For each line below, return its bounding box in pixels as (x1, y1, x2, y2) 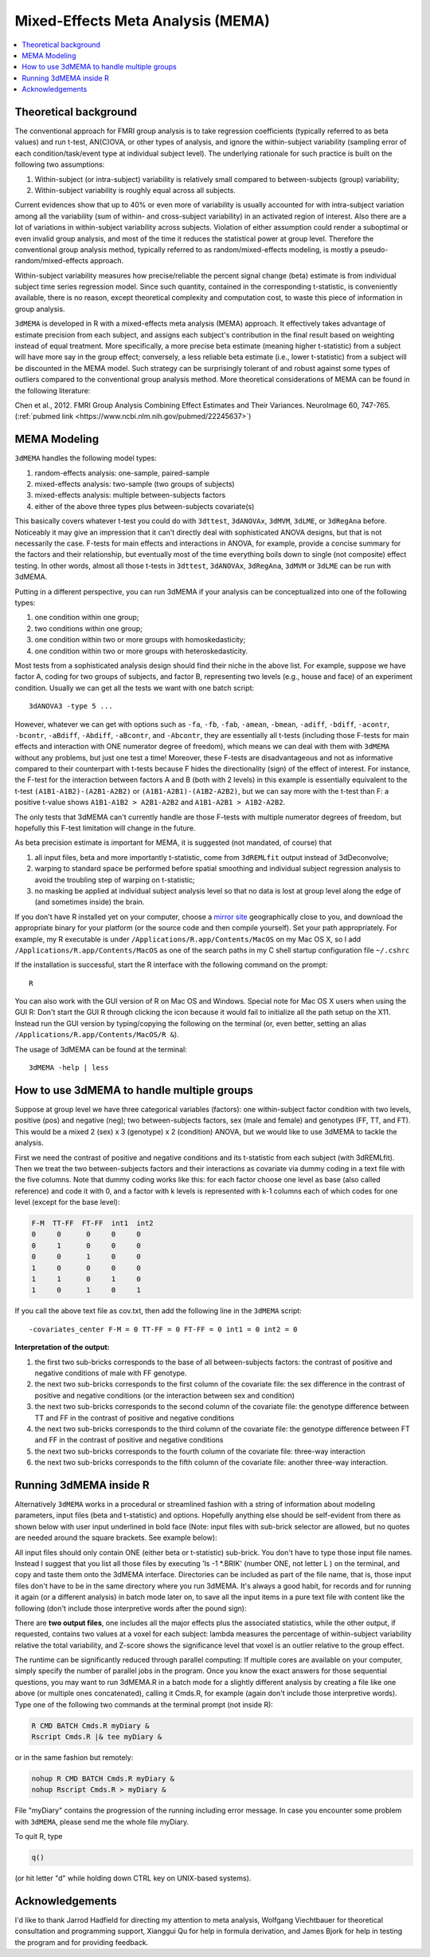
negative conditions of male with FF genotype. (34, 1368, 187, 1378)
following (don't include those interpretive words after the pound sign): (14, 1604, 247, 1613)
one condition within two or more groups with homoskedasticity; (34, 635, 246, 645)
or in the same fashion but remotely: (14, 1752, 134, 1762)
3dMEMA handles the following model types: (14, 453, 157, 463)
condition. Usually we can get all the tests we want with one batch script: (14, 683, 255, 692)
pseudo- (360, 244, 389, 254)
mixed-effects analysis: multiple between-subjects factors (34, 491, 226, 500)
